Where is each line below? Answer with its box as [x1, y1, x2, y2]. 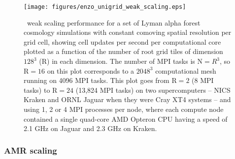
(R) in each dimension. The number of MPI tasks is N [39, 56, 203, 66]
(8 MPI [192, 75, 214, 85]
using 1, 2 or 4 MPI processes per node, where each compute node [24, 104, 224, 114]
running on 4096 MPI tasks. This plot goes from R [24, 75, 177, 85]
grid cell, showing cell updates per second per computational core [24, 36, 221, 47]
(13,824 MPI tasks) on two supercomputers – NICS [75, 84, 231, 95]
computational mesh [155, 65, 216, 76]
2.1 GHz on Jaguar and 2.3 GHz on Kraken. [24, 123, 157, 133]
